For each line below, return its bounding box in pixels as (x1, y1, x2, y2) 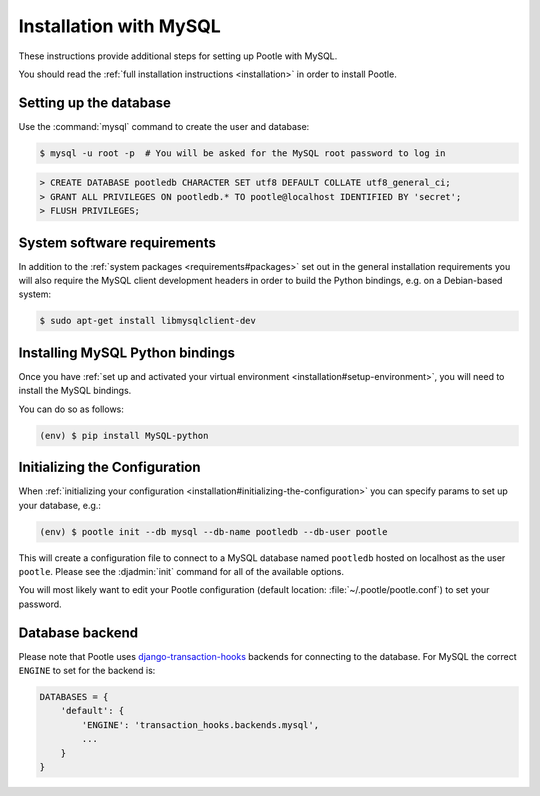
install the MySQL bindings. (18, 385, 132, 397)
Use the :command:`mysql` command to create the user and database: (18, 120, 310, 132)
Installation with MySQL (18, 15, 222, 37)
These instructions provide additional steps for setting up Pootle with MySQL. (18, 50, 338, 62)
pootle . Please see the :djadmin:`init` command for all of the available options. (18, 565, 345, 577)
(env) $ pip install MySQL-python (39, 430, 209, 441)
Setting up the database (18, 94, 172, 111)
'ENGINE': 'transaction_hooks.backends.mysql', (81, 719, 320, 730)
